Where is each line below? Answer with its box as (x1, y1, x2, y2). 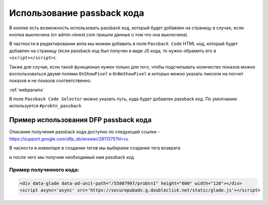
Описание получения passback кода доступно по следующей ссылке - (9, 129, 160, 135)
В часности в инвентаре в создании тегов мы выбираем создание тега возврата (9, 145, 181, 151)
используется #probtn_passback (9, 103, 82, 109)
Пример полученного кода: (9, 166, 79, 173)
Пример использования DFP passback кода (9, 116, 152, 124)
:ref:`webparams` (9, 87, 45, 93)
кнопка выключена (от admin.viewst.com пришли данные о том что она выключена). (9, 31, 189, 37)
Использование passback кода (9, 7, 144, 18)
